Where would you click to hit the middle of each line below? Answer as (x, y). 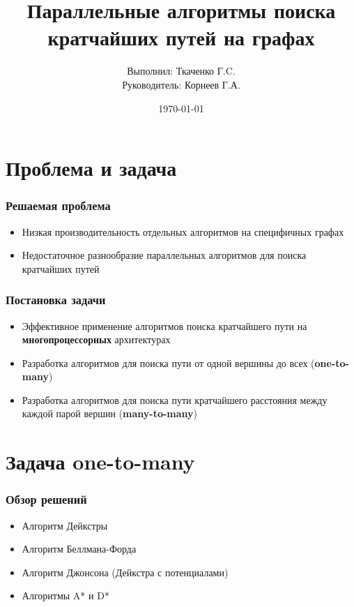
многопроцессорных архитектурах (96, 339)
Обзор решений (46, 499)
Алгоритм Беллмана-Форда (79, 549)
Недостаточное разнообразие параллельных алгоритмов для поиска (164, 255)
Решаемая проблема (58, 205)
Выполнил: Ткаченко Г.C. (181, 71)
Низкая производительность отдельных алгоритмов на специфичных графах (183, 231)
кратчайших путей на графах (181, 37)
